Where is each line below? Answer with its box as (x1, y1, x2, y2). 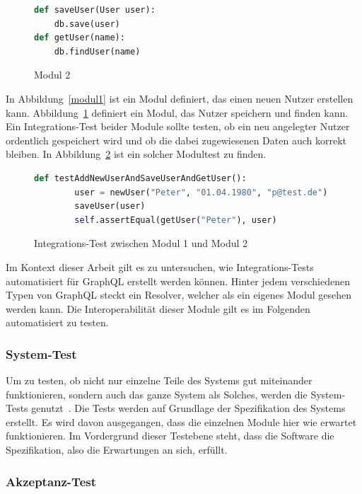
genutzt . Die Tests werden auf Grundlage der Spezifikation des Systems (31, 401, 346, 415)
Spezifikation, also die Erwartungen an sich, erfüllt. (6, 442, 228, 457)
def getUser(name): (34, 33, 125, 43)
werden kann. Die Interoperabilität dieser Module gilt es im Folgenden (6, 301, 310, 316)
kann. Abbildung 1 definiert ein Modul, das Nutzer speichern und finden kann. (6, 105, 349, 120)
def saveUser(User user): (34, 5, 156, 15)
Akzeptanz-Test (6, 472, 96, 490)
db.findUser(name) (54, 46, 141, 57)
